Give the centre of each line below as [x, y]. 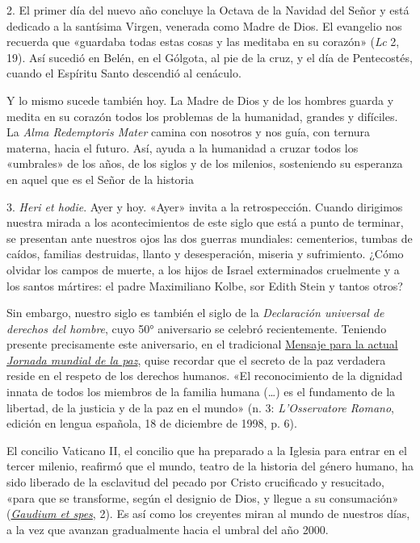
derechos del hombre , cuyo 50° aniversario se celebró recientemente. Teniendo [197, 328]
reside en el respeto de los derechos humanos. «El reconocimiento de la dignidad [205, 376]
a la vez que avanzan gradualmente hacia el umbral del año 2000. [168, 529]
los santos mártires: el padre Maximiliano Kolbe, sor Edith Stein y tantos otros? [205, 285]
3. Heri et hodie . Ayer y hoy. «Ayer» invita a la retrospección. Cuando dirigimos [205, 206]
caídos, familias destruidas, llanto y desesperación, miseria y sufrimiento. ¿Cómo [205, 254]
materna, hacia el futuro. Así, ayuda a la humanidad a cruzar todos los [183, 147]
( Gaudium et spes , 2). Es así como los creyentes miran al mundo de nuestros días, [208, 514]
